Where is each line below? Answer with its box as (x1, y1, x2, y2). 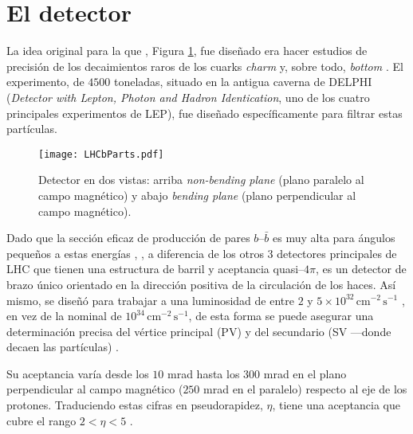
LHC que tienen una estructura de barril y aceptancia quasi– (6, 260, 305, 277)
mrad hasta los (167, 365, 240, 381)
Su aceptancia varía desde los (6, 365, 149, 381)
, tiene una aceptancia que (272, 397, 401, 413)
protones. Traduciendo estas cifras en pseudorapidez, (6, 397, 263, 413)
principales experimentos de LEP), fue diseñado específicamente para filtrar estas (6, 104, 403, 121)
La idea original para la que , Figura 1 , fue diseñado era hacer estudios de (6, 42, 368, 59)
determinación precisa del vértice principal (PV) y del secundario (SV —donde (6, 323, 391, 339)
